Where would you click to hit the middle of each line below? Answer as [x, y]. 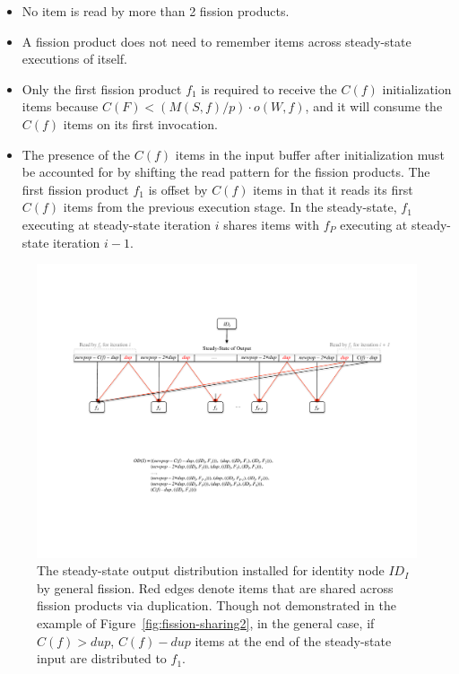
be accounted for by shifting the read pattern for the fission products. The [226, 172]
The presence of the [76, 154]
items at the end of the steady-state [293, 640]
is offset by [178, 189]
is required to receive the [269, 88]
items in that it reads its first [333, 189]
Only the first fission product [102, 88]
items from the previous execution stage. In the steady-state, [230, 207]
